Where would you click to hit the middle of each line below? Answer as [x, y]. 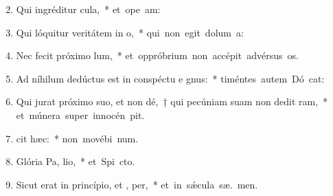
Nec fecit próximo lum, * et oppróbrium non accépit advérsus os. [157, 55]
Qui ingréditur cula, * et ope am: [88, 9]
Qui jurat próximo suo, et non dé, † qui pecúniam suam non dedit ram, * [172, 101]
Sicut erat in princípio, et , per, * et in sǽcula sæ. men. [137, 184]
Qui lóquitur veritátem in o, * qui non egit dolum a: [130, 32]
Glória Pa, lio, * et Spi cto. [76, 161]
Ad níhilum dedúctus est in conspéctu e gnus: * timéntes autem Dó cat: [170, 78]
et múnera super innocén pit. [80, 115]
